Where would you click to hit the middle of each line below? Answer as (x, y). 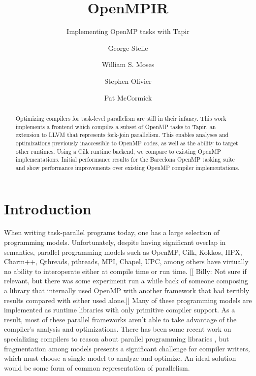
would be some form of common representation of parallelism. (97, 367)
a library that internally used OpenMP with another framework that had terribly (127, 290)
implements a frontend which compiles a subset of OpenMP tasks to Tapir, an (116, 126)
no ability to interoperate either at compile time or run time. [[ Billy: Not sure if (125, 271)
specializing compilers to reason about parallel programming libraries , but (117, 338)
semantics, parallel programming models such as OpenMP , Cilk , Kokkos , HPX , (123, 252)
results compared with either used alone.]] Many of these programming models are (128, 300)
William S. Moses (128, 64)
